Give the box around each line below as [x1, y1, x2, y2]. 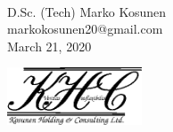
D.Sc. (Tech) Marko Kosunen [7, 2, 167, 20]
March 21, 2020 [7, 36, 92, 55]
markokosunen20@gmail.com [7, 19, 163, 38]
